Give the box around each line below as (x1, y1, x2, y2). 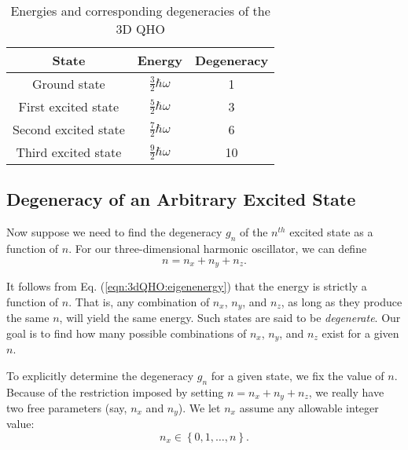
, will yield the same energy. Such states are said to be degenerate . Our (59, 309, 401, 326)
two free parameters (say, (6, 399, 127, 415)
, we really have (308, 383, 384, 400)
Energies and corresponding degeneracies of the (10, 2, 270, 20)
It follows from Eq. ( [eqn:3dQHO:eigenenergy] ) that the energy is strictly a (6, 278, 367, 295)
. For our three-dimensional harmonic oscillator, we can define (68, 240, 367, 256)
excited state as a (289, 224, 373, 240)
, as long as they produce (281, 293, 402, 309)
